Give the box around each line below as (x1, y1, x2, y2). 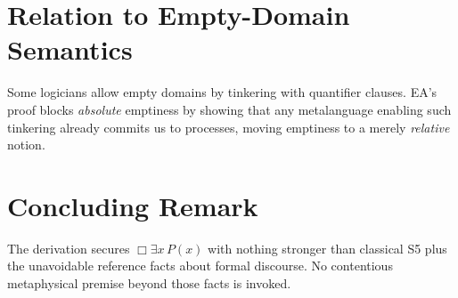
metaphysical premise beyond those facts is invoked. (7, 274, 291, 292)
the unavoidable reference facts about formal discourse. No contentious (7, 256, 393, 275)
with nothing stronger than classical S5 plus (208, 238, 447, 257)
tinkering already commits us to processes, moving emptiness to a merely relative (7, 117, 450, 136)
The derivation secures (7, 238, 130, 257)
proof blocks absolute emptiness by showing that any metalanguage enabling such (7, 100, 452, 118)
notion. (7, 135, 45, 154)
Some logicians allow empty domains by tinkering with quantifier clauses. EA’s (7, 83, 438, 101)
